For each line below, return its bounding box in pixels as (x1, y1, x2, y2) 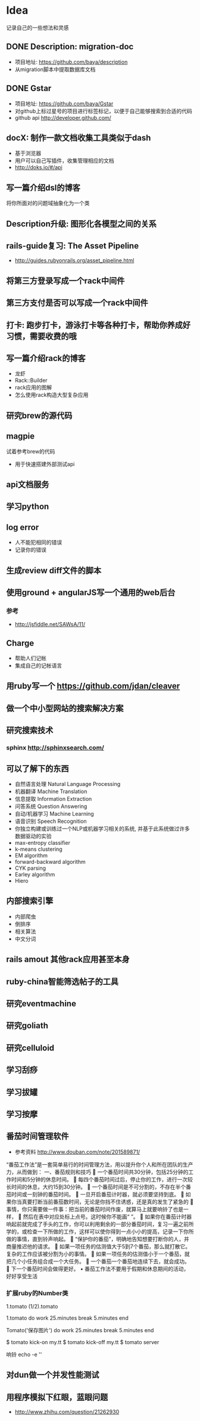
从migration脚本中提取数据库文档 (14, 66, 96, 73)
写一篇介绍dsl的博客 (6, 182, 80, 192)
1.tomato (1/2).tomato (6, 1303, 58, 1310)
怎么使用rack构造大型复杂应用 (14, 391, 89, 399)
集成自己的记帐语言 (14, 662, 62, 669)
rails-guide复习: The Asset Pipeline (6, 241, 139, 251)
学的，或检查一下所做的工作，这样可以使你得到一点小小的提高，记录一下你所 (6, 1228, 194, 1235)
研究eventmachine (6, 999, 76, 1009)
